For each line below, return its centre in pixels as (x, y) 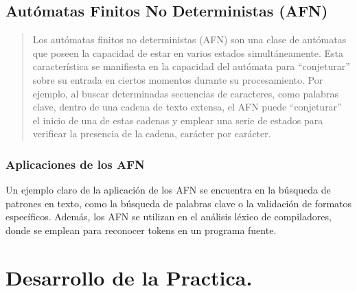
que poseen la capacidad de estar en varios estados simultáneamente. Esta (188, 53)
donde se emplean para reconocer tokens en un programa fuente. (141, 230)
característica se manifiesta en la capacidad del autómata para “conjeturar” (191, 66)
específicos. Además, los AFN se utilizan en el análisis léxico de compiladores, (169, 217)
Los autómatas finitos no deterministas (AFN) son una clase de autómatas (189, 39)
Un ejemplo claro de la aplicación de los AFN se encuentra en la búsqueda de (168, 190)
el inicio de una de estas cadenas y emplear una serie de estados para (178, 120)
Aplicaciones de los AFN (75, 164)
